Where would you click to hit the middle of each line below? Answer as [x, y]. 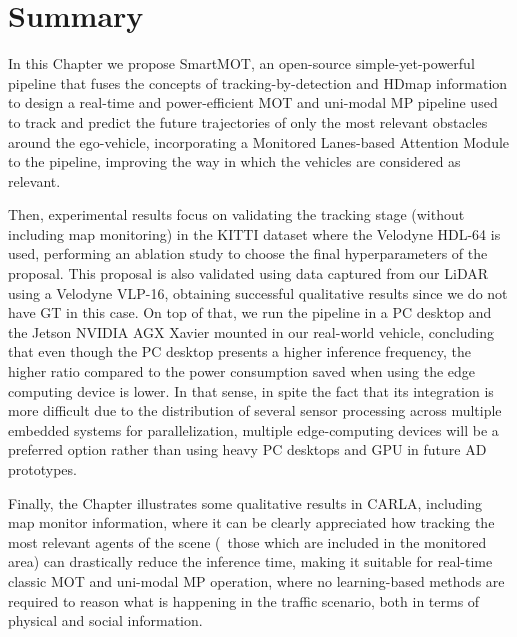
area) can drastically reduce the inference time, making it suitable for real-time [250, 561]
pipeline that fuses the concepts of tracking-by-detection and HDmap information [258, 82]
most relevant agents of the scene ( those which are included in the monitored [247, 541]
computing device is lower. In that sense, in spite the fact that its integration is [251, 390]
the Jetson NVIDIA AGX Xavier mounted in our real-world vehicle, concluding [251, 331]
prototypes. [42, 469]
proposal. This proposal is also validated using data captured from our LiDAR [248, 273]
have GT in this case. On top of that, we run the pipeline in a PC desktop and [250, 312]
